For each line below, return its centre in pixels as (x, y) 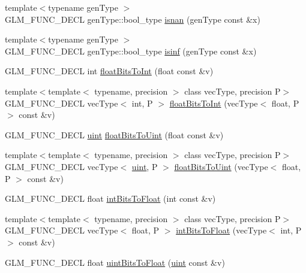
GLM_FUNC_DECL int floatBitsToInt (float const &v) (109, 71)
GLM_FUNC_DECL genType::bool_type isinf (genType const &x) (131, 51)
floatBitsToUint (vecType (221, 166)
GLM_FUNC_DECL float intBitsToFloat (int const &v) (110, 198)
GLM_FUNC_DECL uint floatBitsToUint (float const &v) (114, 134)
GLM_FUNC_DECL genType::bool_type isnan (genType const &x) (133, 19)
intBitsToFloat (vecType (221, 230)
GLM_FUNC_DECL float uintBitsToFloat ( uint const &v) (115, 262)
